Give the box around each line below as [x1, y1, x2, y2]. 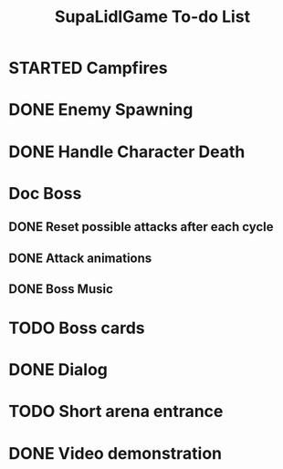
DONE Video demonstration [8, 443, 223, 464]
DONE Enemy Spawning [8, 99, 194, 120]
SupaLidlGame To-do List [54, 6, 251, 27]
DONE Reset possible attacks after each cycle [8, 219, 275, 234]
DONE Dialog [8, 360, 109, 380]
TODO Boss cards [8, 318, 145, 339]
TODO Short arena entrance [8, 401, 224, 422]
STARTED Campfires [8, 57, 168, 78]
